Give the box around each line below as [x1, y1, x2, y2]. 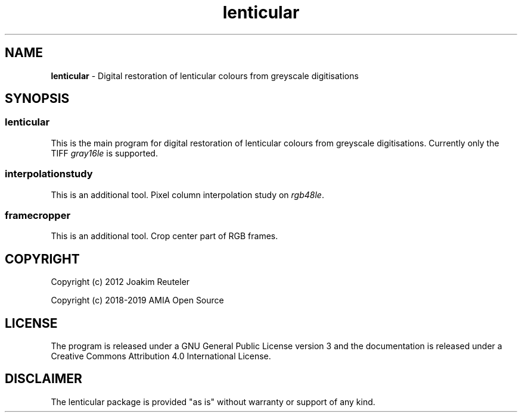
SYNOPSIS [5, 91, 70, 106]
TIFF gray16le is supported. [51, 148, 158, 158]
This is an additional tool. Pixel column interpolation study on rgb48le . [51, 189, 324, 200]
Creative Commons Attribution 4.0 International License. [51, 351, 271, 361]
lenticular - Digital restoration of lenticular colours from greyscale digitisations [51, 70, 359, 81]
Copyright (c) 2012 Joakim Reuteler [51, 277, 190, 287]
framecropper [5, 209, 71, 221]
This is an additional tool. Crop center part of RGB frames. [51, 231, 278, 242]
